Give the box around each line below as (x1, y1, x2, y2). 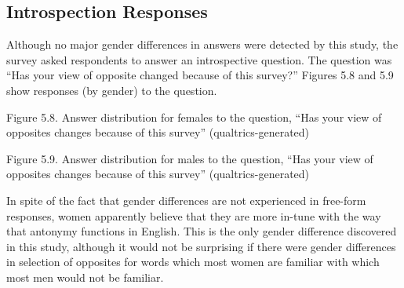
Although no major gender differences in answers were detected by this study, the (6, 36, 399, 53)
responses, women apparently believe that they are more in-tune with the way (6, 207, 381, 224)
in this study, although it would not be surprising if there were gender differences (6, 238, 396, 254)
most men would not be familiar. (6, 268, 164, 285)
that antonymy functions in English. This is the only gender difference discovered (6, 223, 397, 239)
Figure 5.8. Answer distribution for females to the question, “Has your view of (6, 108, 382, 125)
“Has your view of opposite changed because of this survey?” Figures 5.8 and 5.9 (6, 67, 394, 83)
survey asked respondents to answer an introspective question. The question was (6, 51, 392, 67)
